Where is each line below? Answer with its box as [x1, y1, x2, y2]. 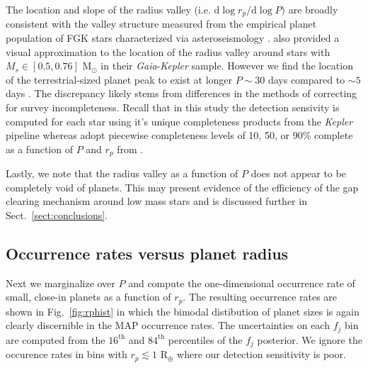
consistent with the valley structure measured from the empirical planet [6, 16, 317, 31]
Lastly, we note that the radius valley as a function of [6, 166, 238, 181]
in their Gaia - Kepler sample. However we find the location [100, 58, 353, 73]
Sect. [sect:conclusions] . [6, 208, 108, 223]
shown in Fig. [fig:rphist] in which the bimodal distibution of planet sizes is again [6, 303, 360, 318]
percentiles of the [168, 332, 243, 347]
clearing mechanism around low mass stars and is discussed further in [6, 194, 307, 208]
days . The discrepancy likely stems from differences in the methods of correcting [6, 86, 357, 101]
